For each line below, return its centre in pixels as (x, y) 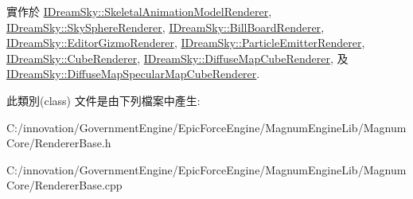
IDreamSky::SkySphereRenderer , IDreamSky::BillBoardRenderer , (166, 27)
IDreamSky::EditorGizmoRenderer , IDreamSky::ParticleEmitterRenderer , (186, 43)
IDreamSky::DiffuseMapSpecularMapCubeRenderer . (133, 74)
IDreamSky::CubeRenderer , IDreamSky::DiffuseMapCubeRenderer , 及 (177, 58)
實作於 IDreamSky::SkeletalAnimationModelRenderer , (139, 11)
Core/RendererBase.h (59, 143)
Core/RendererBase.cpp (64, 185)
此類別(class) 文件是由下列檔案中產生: (103, 100)
